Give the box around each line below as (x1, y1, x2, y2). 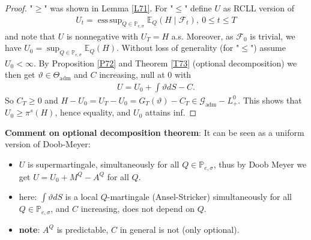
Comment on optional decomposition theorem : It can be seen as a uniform (5, 126, 304, 138)
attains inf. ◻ (145, 106, 197, 119)
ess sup (97, 16, 122, 25)
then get (5, 68, 35, 81)
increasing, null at (99, 68, 165, 81)
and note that (5, 29, 56, 42)
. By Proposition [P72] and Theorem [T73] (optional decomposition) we (33, 56, 297, 69)
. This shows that (238, 93, 302, 106)
